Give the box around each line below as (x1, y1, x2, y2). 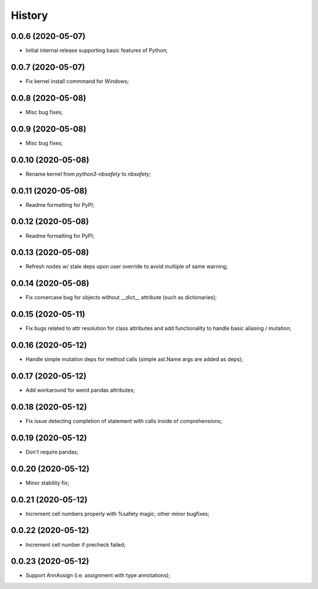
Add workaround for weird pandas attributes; (25, 386, 135, 394)
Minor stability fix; (25, 479, 69, 486)
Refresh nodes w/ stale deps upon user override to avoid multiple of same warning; (25, 263, 228, 270)
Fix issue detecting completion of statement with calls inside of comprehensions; (25, 417, 223, 424)
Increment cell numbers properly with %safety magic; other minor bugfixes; (25, 510, 210, 517)
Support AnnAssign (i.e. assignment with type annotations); (25, 572, 171, 579)
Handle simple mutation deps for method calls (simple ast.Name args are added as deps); (25, 356, 244, 363)
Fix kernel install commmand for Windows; (25, 77, 129, 85)
